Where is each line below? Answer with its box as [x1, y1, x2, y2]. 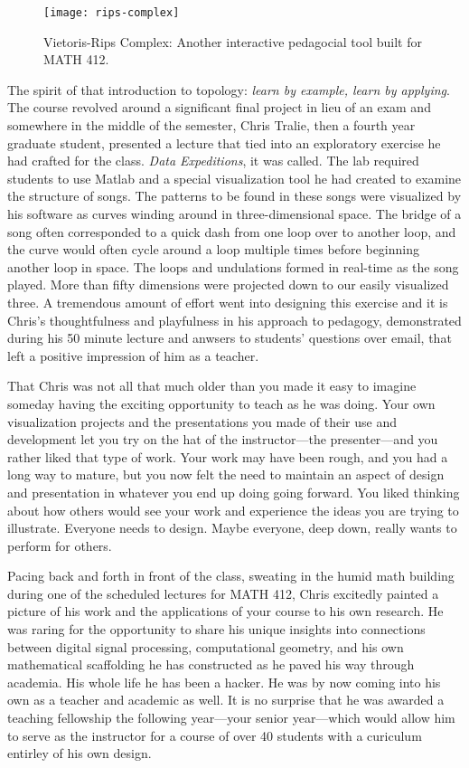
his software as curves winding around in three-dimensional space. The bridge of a [7, 204, 462, 223]
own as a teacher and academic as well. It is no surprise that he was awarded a [7, 690, 445, 709]
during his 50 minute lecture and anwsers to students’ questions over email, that [7, 328, 452, 347]
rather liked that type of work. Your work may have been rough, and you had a [7, 447, 448, 466]
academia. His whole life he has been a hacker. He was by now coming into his [7, 672, 441, 691]
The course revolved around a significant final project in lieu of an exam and [7, 98, 431, 117]
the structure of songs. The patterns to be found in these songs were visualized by [7, 186, 462, 205]
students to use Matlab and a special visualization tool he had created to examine [7, 168, 462, 187]
